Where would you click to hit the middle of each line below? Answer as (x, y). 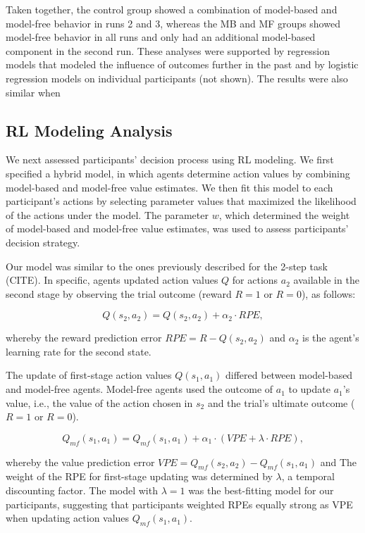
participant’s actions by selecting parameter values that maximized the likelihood (181, 201)
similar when (33, 92)
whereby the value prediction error (80, 462)
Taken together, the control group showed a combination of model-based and (172, 9)
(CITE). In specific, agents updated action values (112, 280)
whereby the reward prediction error (84, 338)
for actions (255, 280)
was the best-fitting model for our (261, 490)
